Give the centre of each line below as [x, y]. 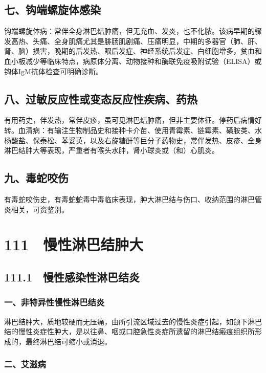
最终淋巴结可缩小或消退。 [68, 341]
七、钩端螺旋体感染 [52, 9]
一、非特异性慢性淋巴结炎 [54, 302]
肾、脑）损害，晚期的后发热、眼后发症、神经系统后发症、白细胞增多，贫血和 [133, 51]
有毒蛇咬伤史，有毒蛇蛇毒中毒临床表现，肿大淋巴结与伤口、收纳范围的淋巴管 [133, 199]
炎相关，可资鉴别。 [36, 209]
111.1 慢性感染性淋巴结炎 [72, 277]
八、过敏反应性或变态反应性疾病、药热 [101, 98]
